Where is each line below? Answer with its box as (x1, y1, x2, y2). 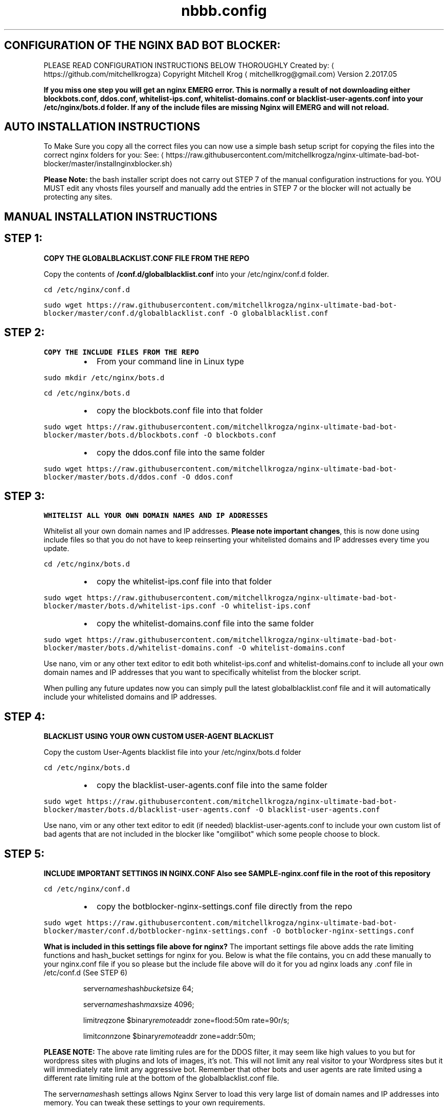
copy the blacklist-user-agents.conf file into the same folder (96, 780, 328, 791)
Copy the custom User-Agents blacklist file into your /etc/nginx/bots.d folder (43, 748, 301, 757)
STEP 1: (4, 232, 43, 245)
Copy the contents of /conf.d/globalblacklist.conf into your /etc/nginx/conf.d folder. (43, 269, 329, 278)
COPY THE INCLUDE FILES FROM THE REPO (43, 347, 199, 356)
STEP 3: (4, 489, 45, 503)
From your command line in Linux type (96, 356, 244, 366)
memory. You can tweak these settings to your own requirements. (43, 1098, 265, 1107)
